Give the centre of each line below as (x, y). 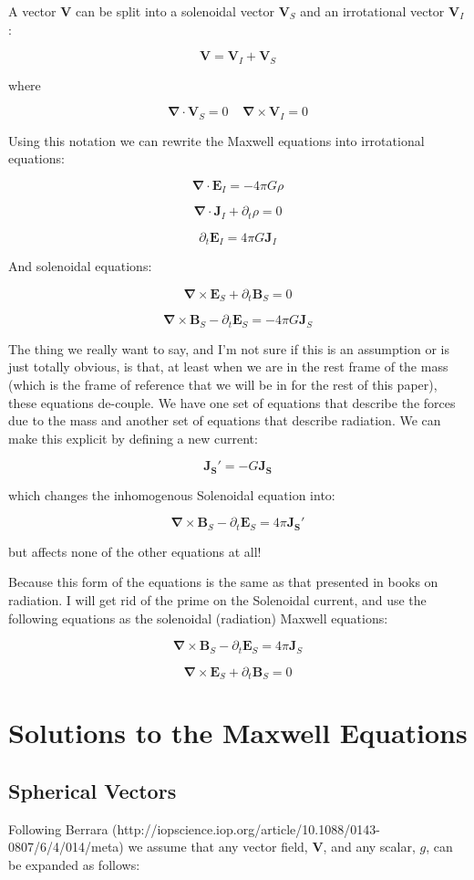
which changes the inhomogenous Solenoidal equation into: (172, 494)
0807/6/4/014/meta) (66, 847)
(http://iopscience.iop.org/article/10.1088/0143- (246, 828)
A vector (32, 11)
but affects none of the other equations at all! (135, 551)
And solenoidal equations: (80, 266)
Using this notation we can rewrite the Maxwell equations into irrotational (216, 140)
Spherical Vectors (93, 790)
